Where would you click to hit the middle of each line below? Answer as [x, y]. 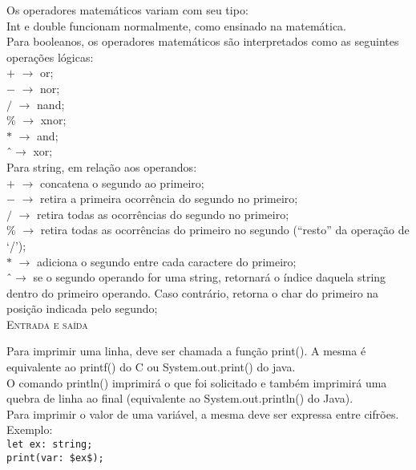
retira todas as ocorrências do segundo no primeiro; [163, 214]
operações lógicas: [50, 57]
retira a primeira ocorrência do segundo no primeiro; [169, 199]
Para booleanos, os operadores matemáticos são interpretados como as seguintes [203, 41]
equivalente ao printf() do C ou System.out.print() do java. [151, 367]
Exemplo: [30, 429]
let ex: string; [50, 445]
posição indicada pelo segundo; [82, 308]
